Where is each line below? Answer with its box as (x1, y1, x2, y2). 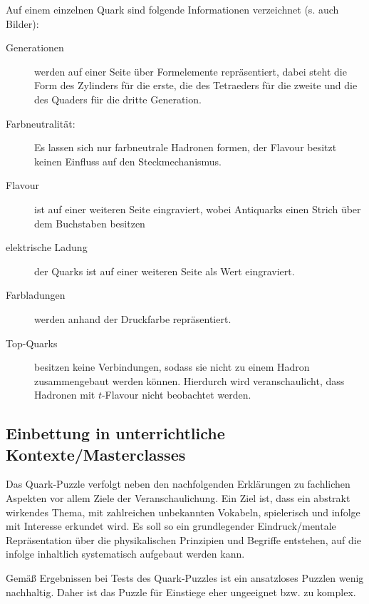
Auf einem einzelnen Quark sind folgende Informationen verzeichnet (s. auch (6, 2, 339, 16)
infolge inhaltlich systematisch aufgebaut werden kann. (6, 546, 245, 561)
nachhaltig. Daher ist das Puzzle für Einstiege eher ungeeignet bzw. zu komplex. (6, 584, 356, 599)
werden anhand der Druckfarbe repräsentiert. (34, 311, 232, 326)
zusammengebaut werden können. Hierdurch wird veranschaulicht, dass (34, 373, 345, 388)
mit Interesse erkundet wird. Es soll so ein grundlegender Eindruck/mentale (6, 518, 336, 533)
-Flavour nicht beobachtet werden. (101, 387, 251, 402)
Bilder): (6, 16, 39, 31)
